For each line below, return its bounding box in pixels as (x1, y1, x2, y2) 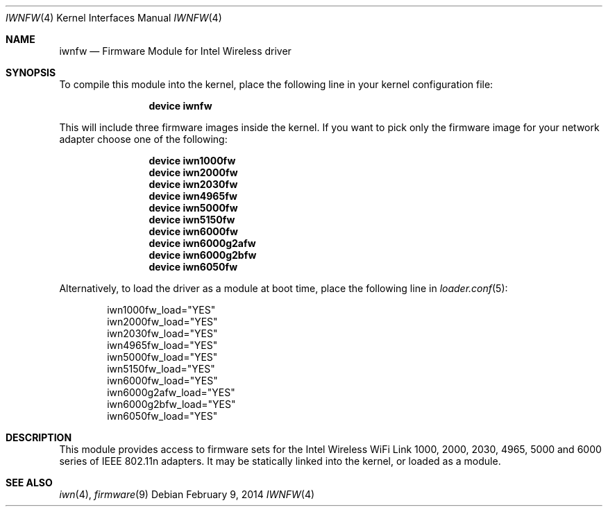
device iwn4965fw (149, 190, 237, 202)
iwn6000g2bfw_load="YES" (107, 398, 236, 410)
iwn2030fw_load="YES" (107, 327, 218, 339)
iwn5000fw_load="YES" (107, 351, 218, 363)
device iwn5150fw (149, 214, 235, 225)
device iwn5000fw (149, 202, 238, 214)
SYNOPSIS (6, 67, 56, 78)
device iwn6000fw (149, 225, 238, 237)
